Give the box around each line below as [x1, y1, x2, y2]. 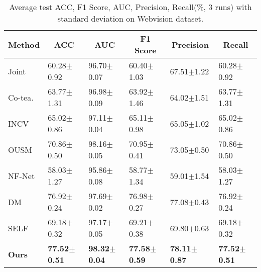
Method [8, 38, 40, 50]
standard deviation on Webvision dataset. [57, 13, 204, 24]
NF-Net [8, 169, 35, 182]
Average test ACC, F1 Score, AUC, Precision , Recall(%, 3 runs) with [9, 1, 252, 13]
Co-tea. [8, 91, 34, 103]
